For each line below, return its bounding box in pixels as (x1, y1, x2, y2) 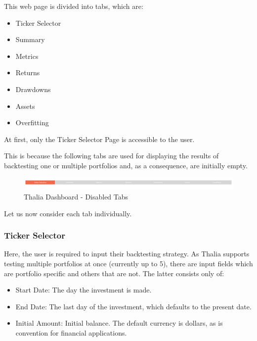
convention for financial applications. (15, 327, 127, 338)
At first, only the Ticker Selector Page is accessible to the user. (4, 134, 195, 144)
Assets (15, 100, 35, 111)
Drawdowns (15, 84, 51, 94)
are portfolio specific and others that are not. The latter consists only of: (4, 268, 224, 278)
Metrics (15, 50, 39, 61)
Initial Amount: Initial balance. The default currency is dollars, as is (15, 318, 223, 328)
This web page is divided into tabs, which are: (4, 1, 143, 11)
